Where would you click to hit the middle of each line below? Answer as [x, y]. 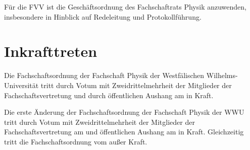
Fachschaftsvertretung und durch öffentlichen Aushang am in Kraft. [109, 95]
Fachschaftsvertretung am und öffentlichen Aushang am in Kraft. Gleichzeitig [124, 132]
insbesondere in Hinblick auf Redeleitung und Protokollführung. [103, 16]
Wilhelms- [222, 75]
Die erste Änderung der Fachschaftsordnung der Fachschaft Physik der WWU [124, 112]
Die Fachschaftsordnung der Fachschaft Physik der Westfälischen [104, 75]
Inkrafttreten [51, 51]
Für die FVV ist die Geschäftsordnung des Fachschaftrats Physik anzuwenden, [125, 7]
